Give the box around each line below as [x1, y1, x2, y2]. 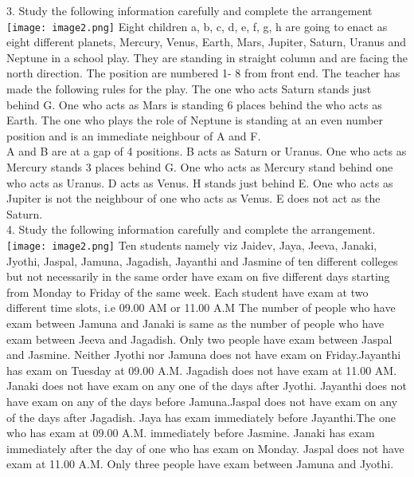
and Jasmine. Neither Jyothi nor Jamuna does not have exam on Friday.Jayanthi [6, 346, 401, 363]
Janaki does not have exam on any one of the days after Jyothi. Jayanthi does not [6, 377, 407, 394]
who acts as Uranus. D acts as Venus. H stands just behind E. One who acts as [6, 174, 393, 191]
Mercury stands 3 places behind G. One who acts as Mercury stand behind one [6, 159, 393, 175]
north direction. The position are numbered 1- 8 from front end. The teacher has [6, 65, 400, 81]
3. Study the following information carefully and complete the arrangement [6, 2, 373, 18]
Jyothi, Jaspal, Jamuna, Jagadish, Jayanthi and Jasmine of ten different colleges [6, 252, 398, 269]
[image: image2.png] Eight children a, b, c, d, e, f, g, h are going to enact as [6, 18, 388, 34]
